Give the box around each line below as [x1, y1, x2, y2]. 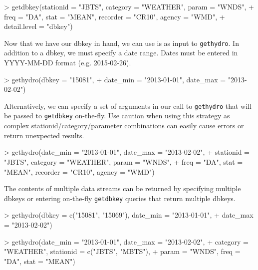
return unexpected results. [4, 130, 84, 140]
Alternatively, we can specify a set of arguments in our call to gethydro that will [4, 100, 252, 111]
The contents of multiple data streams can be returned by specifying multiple [4, 183, 241, 194]
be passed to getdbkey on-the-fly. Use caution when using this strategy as [4, 110, 230, 121]
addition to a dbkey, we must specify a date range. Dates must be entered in [4, 47, 238, 58]
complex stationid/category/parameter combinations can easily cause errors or [4, 120, 244, 131]
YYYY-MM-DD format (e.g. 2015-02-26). [4, 57, 131, 68]
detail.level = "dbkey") [4, 21, 73, 31]
